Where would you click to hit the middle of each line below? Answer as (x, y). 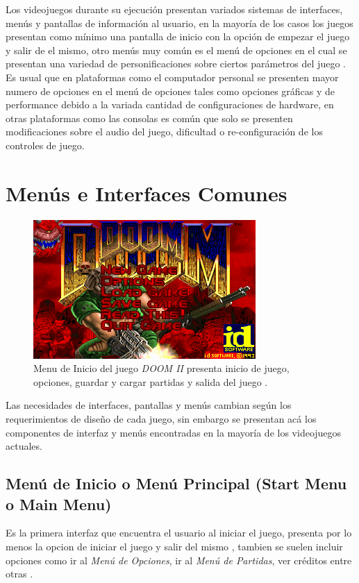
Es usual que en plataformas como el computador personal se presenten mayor (172, 77)
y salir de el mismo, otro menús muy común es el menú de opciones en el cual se (176, 50)
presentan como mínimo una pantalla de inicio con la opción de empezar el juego (178, 36)
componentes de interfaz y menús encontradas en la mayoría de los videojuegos (174, 432)
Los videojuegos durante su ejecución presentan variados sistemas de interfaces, (174, 9)
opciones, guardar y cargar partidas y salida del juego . (151, 381)
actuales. (24, 446)
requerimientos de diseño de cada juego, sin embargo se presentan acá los (161, 419)
